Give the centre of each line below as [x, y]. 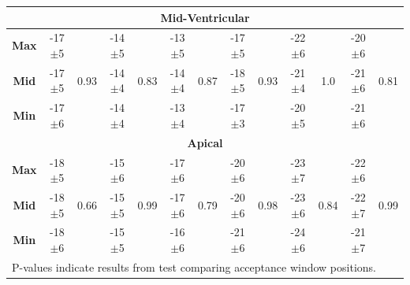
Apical [205, 142]
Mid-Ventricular [205, 17]
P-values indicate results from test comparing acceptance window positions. [194, 266]
